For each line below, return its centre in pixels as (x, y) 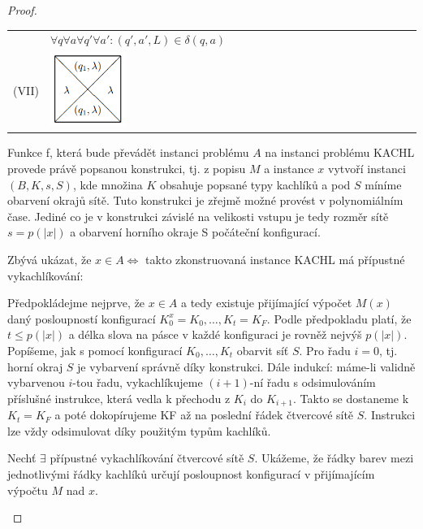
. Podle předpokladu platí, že (339, 318)
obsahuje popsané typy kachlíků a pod (255, 184)
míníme (383, 184)
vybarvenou (36, 382)
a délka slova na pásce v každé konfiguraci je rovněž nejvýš (215, 334)
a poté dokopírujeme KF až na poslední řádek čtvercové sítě (204, 415)
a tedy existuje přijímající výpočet (267, 303)
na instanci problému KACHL (340, 152)
